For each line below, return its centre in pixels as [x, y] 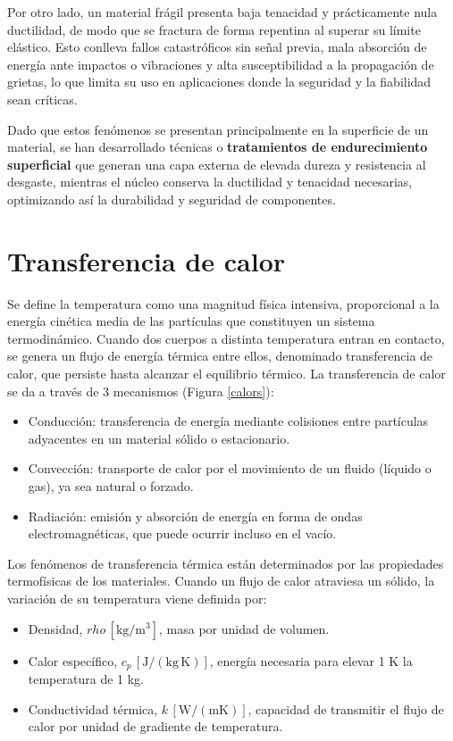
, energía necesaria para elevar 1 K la [311, 660]
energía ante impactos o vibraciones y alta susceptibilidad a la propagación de [221, 64]
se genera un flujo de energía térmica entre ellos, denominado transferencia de [220, 356]
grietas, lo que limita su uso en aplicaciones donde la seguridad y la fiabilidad [219, 82]
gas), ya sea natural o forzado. [111, 486]
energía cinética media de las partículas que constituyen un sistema [191, 321]
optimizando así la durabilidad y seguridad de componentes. [172, 199]
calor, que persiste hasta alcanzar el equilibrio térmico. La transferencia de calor [226, 374]
